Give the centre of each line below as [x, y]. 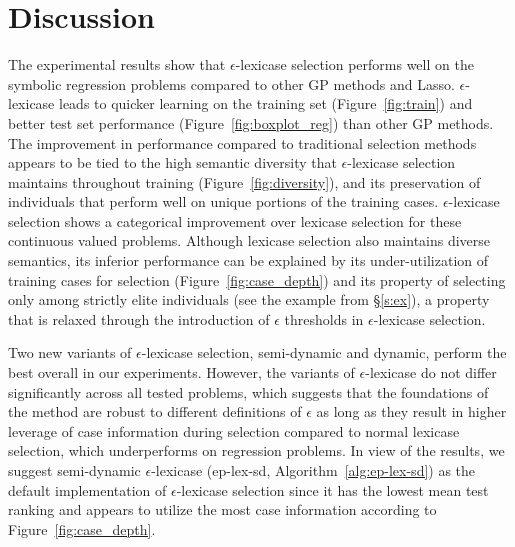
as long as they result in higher [411, 411]
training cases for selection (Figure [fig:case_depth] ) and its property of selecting [257, 279]
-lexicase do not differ [431, 372]
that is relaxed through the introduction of [139, 318]
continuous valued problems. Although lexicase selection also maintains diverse [249, 240]
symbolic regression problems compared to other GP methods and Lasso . [231, 83]
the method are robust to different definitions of [155, 411]
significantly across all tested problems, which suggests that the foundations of [248, 391]
